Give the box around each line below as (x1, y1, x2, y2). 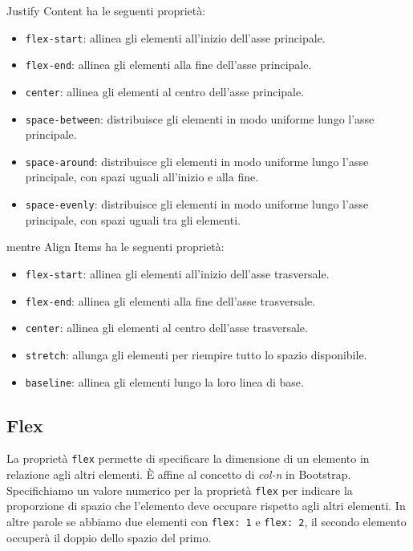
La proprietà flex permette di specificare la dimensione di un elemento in (6, 450, 370, 467)
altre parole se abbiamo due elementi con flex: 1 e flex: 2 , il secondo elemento (6, 513, 407, 529)
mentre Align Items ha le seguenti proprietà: (6, 238, 225, 255)
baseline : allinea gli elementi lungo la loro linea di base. (25, 373, 304, 390)
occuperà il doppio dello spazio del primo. (6, 529, 212, 545)
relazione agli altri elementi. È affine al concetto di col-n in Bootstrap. (6, 466, 351, 483)
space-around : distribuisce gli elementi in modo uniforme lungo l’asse (25, 152, 369, 169)
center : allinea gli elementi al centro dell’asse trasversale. (25, 319, 308, 336)
